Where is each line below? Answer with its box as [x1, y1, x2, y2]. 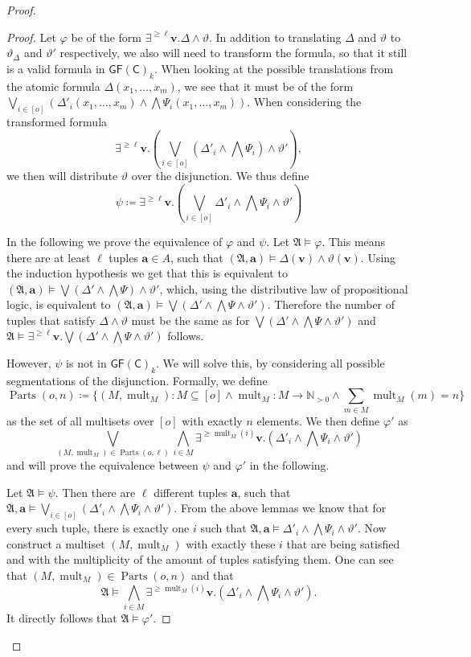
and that [190, 566, 234, 583]
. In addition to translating [208, 28, 342, 45]
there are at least [6, 248, 91, 265]
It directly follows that [6, 610, 117, 626]
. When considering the [247, 93, 362, 110]
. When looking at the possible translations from [154, 60, 394, 76]
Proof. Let [6, 28, 56, 45]
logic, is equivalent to [6, 296, 111, 313]
